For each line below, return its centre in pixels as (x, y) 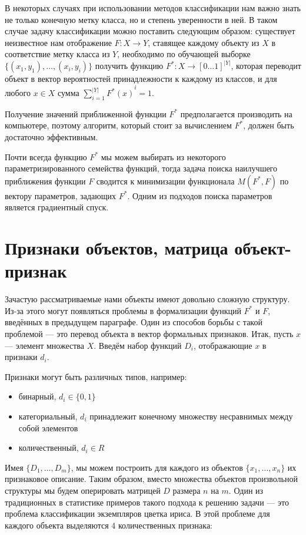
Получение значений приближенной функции (86, 113)
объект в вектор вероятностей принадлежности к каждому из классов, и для (141, 79)
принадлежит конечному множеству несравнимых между (191, 416)
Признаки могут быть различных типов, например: (96, 376)
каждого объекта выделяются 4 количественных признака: (109, 525)
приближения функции (45, 181)
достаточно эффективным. (51, 136)
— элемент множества (44, 345)
